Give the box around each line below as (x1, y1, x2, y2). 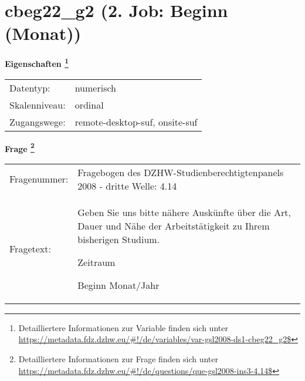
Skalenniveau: (9, 97, 66, 112)
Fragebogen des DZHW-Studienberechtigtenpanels (77, 165, 284, 179)
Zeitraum (77, 255, 116, 269)
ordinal (74, 97, 104, 112)
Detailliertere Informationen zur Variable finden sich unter (18, 321, 228, 333)
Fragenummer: (9, 172, 69, 186)
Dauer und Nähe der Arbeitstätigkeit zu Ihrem (77, 218, 270, 232)
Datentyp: (9, 80, 50, 95)
